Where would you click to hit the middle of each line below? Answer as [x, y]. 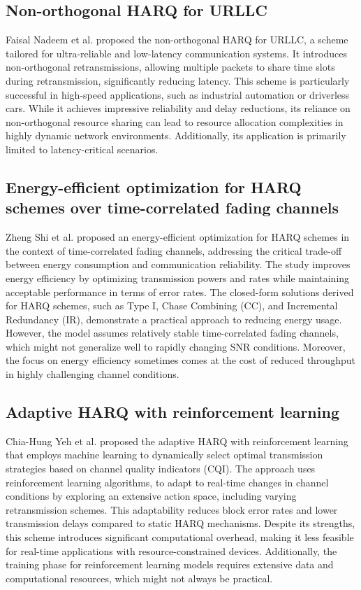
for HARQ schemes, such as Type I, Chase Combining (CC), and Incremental [172, 305]
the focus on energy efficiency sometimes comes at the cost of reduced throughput [180, 360]
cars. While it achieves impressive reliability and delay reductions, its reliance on [178, 108]
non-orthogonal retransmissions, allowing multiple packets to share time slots [170, 67]
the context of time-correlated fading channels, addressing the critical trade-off [174, 250]
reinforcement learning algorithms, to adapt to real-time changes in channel [167, 482]
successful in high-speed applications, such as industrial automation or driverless [178, 94]
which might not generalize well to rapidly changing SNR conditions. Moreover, [176, 346]
